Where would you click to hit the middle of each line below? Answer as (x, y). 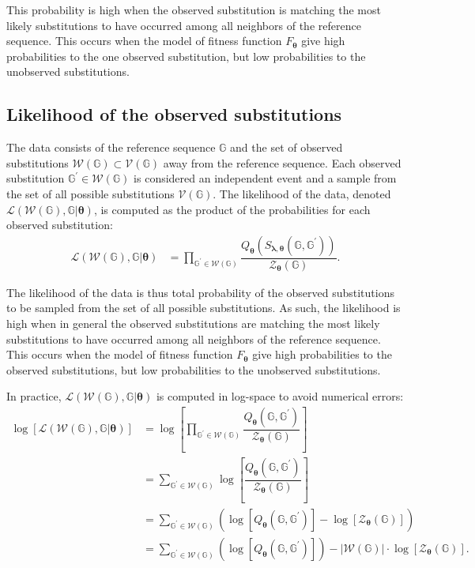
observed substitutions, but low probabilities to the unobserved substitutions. (194, 369)
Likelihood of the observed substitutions (174, 114)
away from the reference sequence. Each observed (282, 162)
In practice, (34, 396)
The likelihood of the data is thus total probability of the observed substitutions (200, 292)
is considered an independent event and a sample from (265, 178)
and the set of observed (287, 147)
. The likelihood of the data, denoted (302, 193)
